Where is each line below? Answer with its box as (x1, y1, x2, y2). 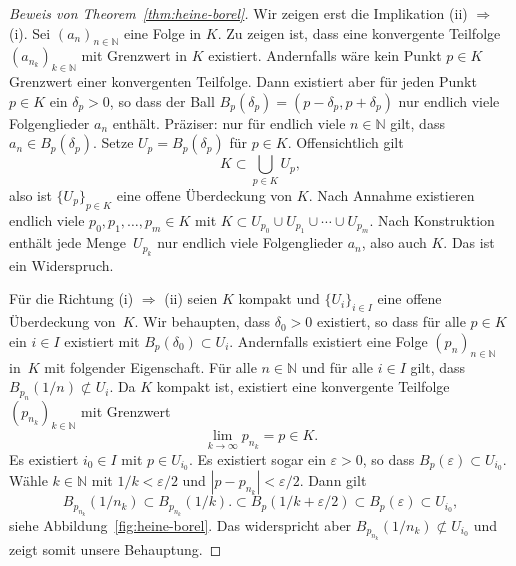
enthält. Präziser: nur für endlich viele (112, 112, 346, 133)
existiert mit (64, 330, 140, 351)
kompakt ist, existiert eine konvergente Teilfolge (156, 376, 450, 397)
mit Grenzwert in (81, 45, 188, 66)
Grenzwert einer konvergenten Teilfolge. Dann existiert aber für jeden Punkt (9, 71, 477, 92)
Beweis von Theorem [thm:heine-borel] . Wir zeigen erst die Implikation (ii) (9, 3, 468, 23)
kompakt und (238, 288, 320, 309)
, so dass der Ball (109, 90, 215, 111)
